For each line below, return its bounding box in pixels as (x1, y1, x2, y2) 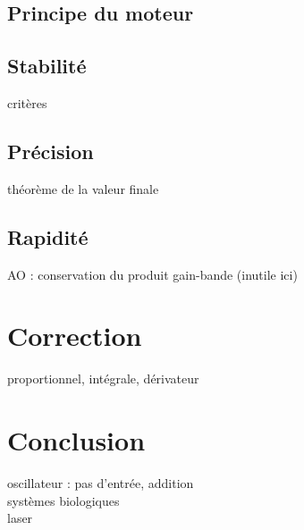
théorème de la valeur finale (7, 179, 159, 198)
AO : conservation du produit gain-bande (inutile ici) (7, 265, 298, 283)
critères (7, 93, 47, 112)
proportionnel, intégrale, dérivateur (7, 369, 199, 388)
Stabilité (7, 52, 87, 80)
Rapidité (7, 223, 89, 250)
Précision (7, 137, 94, 164)
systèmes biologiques (7, 491, 120, 509)
